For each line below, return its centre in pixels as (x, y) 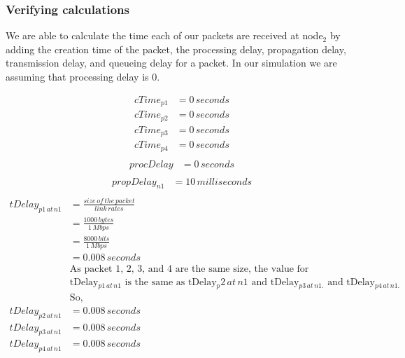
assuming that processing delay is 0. (83, 76)
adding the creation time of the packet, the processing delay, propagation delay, (176, 49)
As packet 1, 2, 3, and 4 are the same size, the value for (189, 269)
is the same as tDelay (171, 283)
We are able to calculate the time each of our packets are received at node (164, 35)
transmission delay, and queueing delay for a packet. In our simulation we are (171, 63)
